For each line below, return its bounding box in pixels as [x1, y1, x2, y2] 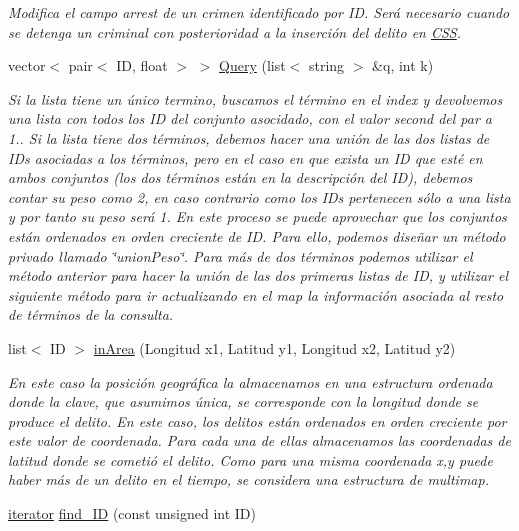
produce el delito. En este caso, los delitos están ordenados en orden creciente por [8, 410, 507, 431]
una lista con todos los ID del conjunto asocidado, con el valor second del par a [8, 108, 493, 129]
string [308, 55, 345, 76]
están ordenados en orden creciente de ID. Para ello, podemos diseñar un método [8, 225, 506, 246]
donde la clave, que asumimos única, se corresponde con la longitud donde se [8, 391, 479, 412]
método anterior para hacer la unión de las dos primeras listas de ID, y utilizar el [8, 265, 508, 286]
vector [8, 55, 46, 76]
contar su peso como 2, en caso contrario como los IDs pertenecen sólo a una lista [8, 186, 511, 207]
